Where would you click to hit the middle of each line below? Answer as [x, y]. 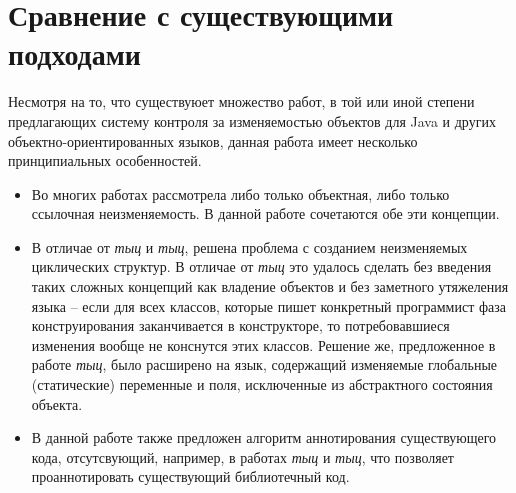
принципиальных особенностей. [105, 160]
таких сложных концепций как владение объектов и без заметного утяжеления [270, 286]
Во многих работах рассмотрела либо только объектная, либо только [240, 193]
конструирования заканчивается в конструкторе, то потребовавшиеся [240, 325]
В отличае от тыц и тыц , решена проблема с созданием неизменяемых [249, 246]
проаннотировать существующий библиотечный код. [190, 476]
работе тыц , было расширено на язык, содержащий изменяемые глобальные [264, 364]
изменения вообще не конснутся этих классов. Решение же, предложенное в [263, 344]
